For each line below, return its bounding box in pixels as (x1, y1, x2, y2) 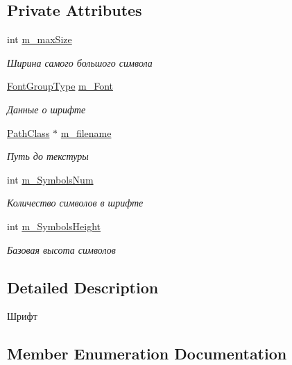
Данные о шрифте (7, 102, 86, 116)
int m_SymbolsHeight (7, 218, 101, 233)
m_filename (60, 125, 112, 140)
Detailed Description (7, 276, 159, 298)
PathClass (7, 125, 50, 140)
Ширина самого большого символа (7, 55, 153, 70)
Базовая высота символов (7, 242, 116, 257)
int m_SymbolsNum (7, 172, 94, 186)
